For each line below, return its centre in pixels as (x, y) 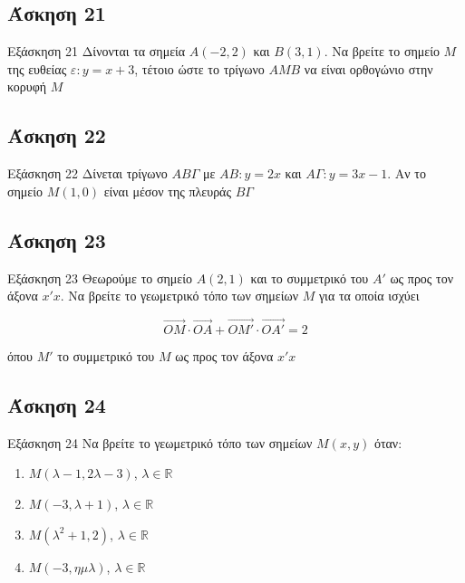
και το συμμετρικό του (310, 277)
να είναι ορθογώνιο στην (368, 68)
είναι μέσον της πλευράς (167, 191)
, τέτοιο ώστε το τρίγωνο (199, 68)
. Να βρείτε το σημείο (382, 51)
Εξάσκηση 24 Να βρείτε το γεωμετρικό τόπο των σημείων (160, 442)
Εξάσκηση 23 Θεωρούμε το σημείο (100, 277)
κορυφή (27, 86)
